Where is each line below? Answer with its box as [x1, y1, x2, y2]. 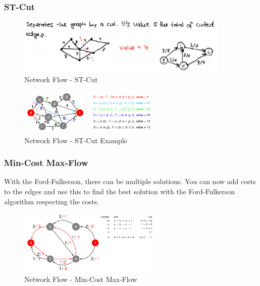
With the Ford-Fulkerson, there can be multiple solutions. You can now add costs [4, 176, 256, 187]
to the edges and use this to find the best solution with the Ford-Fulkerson [4, 186, 235, 197]
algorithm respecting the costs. [4, 196, 99, 206]
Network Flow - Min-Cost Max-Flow [24, 273, 137, 284]
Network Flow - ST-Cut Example [24, 135, 127, 145]
